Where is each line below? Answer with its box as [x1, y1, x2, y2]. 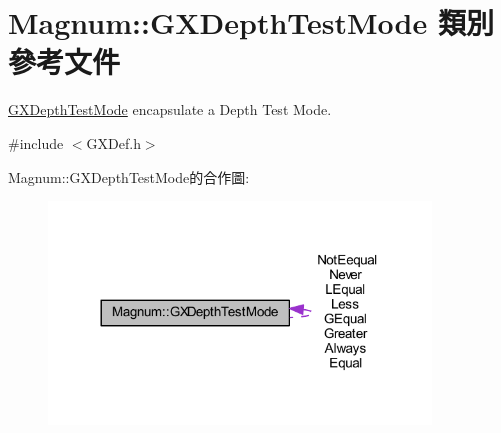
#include [8, 132, 64, 153]
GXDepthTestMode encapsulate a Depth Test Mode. [8, 99, 332, 120]
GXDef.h [86, 132, 141, 153]
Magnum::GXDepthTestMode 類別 [8, 2, 494, 43]
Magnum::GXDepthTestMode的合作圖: [8, 166, 250, 187]
